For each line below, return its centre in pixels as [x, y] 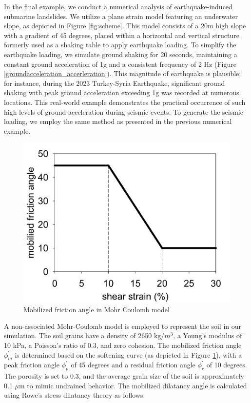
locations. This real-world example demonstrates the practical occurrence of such [125, 102]
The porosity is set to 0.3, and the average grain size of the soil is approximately [124, 376]
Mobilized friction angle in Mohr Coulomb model [97, 310]
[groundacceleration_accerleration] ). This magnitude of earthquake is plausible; [123, 73]
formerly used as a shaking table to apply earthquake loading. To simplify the [120, 45]
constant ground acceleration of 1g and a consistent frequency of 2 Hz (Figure [120, 64]
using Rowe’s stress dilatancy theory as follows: [75, 395]
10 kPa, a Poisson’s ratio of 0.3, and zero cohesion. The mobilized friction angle [123, 345]
